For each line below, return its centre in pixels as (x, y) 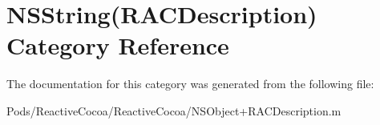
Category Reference (118, 45)
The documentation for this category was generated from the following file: (190, 84)
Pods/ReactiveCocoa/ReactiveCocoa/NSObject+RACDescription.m (174, 110)
